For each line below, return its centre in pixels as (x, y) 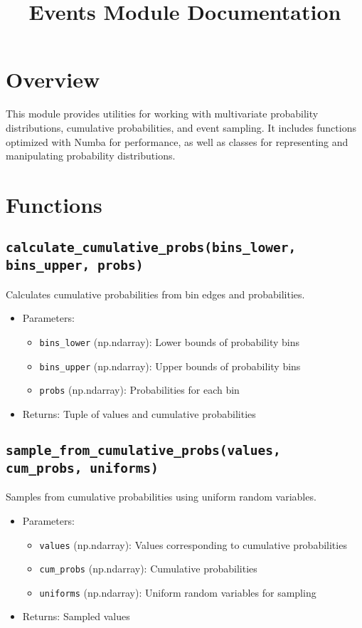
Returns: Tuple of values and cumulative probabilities (139, 413)
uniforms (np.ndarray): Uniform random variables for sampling (178, 592)
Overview (53, 79)
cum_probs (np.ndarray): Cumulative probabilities (148, 569)
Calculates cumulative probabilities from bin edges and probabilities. (155, 294)
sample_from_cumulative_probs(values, (143, 450)
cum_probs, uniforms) (82, 468)
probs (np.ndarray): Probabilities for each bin (139, 390)
